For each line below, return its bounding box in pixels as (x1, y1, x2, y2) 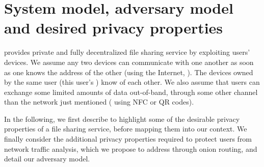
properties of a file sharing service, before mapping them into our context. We (4, 123, 247, 134)
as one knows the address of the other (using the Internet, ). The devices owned (4, 66, 253, 77)
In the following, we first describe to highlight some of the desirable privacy (4, 113, 240, 124)
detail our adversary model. (4, 153, 90, 164)
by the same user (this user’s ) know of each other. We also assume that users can (4, 77, 260, 87)
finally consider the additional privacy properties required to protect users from (4, 133, 252, 144)
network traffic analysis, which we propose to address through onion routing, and (4, 143, 257, 154)
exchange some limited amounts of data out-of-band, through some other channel (4, 86, 258, 97)
